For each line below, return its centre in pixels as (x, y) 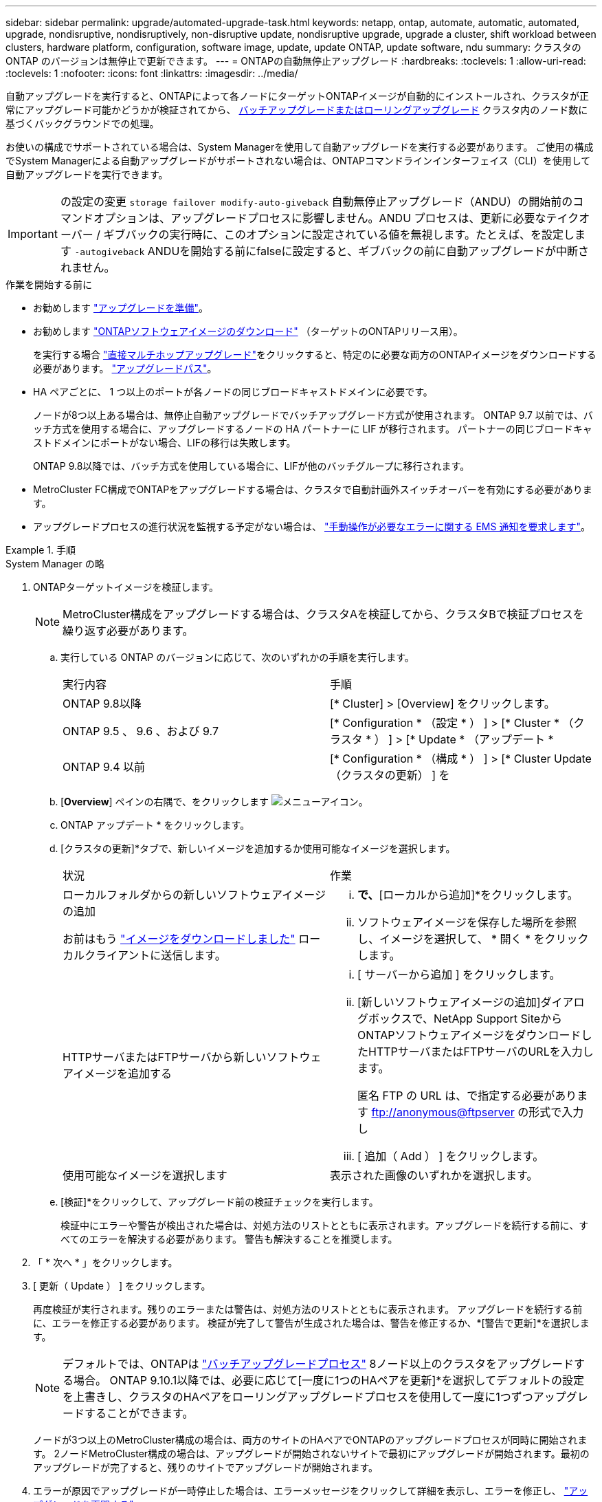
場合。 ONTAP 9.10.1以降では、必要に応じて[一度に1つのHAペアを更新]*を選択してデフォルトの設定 (329, 1380)
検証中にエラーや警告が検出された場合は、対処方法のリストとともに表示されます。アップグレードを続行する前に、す (325, 1225)
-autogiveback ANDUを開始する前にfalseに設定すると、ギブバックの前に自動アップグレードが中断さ (332, 251)
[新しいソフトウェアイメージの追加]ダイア (466, 1002)
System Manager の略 (55, 564)
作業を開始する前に (49, 284)
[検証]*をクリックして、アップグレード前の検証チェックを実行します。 (220, 1202)
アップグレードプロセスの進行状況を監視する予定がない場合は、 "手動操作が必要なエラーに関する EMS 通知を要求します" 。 (312, 526)
